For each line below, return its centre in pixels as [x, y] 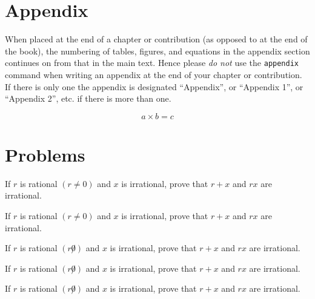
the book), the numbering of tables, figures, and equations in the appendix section [157, 51]
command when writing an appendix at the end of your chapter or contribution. [154, 74]
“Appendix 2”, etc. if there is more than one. [88, 98]
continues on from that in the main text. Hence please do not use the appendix [152, 63]
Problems [45, 154]
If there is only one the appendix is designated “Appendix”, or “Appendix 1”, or [154, 86]
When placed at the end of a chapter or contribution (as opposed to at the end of [156, 39]
